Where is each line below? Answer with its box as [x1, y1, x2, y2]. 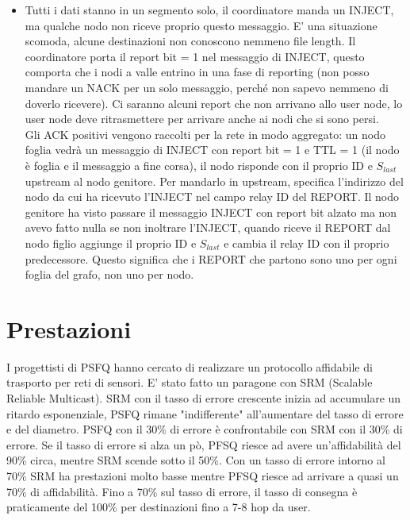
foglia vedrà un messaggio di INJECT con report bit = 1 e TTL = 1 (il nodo [25, 141, 400, 158]
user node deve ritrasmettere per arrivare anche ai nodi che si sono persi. [25, 110, 379, 127]
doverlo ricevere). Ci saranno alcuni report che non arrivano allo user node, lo [25, 94, 403, 111]
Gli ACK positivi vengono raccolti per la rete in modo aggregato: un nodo [25, 125, 385, 142]
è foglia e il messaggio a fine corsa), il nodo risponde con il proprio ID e [25, 156, 373, 173]
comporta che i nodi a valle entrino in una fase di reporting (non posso [25, 64, 370, 80]
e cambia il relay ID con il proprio [224, 234, 389, 251]
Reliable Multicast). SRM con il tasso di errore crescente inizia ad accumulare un [6, 390, 401, 406]
